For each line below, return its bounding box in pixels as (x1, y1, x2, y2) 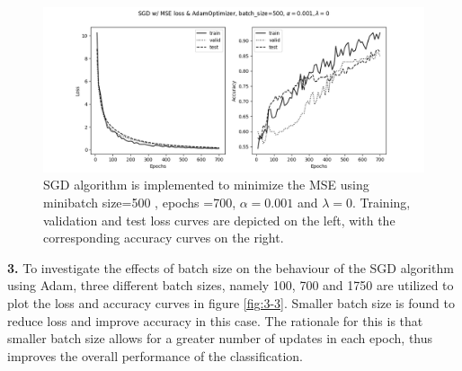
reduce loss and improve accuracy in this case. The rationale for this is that (7, 311, 423, 330)
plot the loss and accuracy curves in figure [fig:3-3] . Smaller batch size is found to (7, 294, 455, 312)
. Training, (351, 193, 411, 212)
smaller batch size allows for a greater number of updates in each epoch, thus (7, 329, 433, 348)
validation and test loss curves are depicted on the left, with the (43, 210, 395, 229)
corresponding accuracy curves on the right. (43, 228, 284, 247)
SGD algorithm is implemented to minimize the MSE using (43, 175, 369, 194)
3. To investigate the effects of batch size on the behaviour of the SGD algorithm (7, 258, 454, 277)
